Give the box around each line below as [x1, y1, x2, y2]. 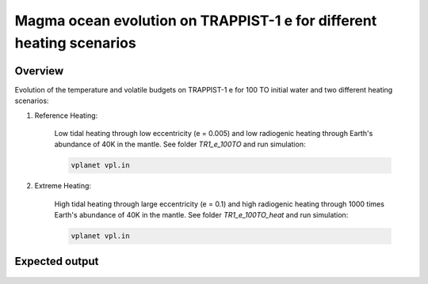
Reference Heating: [34, 111, 98, 120]
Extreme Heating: [34, 181, 91, 191]
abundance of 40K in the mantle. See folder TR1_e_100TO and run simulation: [54, 139, 306, 150]
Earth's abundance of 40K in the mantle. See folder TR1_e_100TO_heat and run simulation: [54, 210, 349, 220]
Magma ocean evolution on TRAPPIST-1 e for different [14, 12, 377, 29]
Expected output [14, 254, 99, 268]
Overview [14, 64, 64, 78]
